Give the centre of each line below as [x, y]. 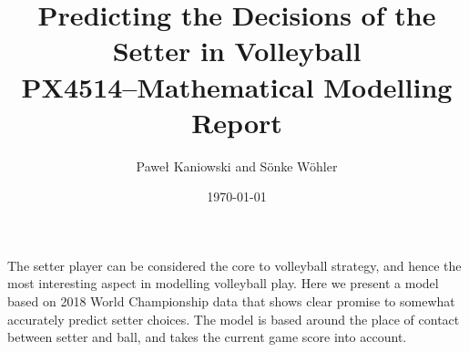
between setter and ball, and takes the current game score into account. [207, 337]
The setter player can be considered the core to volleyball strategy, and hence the [234, 265]
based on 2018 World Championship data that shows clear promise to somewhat [231, 301]
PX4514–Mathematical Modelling [237, 86]
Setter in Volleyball [237, 51]
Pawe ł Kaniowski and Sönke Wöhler [237, 166]
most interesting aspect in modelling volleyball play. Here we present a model [223, 283]
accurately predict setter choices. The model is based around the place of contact [234, 319]
